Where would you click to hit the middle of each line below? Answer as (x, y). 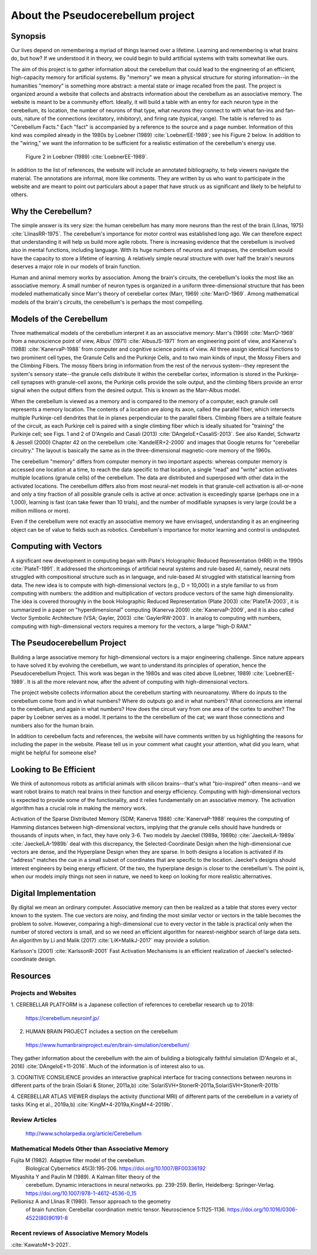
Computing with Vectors (56, 546)
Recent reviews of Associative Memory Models (80, 1233)
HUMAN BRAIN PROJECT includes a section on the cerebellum (102, 1032)
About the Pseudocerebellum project (103, 15)
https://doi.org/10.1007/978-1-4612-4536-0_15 (81, 1193)
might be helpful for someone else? (54, 753)
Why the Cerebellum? (51, 212)
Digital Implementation (53, 893)
